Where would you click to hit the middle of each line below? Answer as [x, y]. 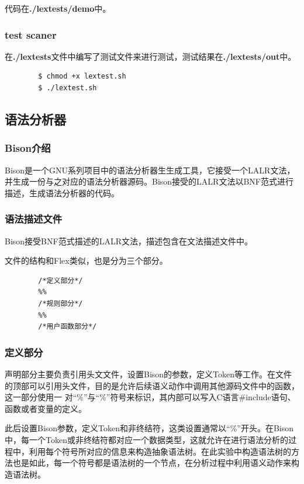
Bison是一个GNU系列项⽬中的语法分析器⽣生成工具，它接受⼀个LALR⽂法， [150, 170]
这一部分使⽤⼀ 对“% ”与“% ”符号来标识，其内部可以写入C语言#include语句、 [150, 397]
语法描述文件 [34, 219]
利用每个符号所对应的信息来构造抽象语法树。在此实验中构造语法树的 [160, 451]
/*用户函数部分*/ [68, 327]
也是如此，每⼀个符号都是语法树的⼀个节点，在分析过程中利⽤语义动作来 [152, 463]
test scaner [31, 34]
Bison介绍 [28, 148]
